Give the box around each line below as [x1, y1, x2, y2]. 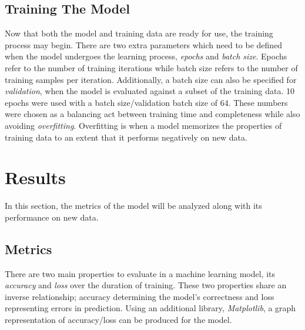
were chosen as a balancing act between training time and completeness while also [5, 108, 300, 120]
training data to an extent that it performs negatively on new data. [5, 131, 247, 143]
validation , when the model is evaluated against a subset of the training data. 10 [5, 85, 294, 97]
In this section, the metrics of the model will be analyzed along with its [5, 199, 262, 212]
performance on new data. [5, 211, 99, 223]
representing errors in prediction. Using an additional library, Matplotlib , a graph [5, 302, 296, 314]
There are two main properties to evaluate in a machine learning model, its [5, 267, 275, 279]
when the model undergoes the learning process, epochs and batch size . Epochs [5, 50, 287, 62]
